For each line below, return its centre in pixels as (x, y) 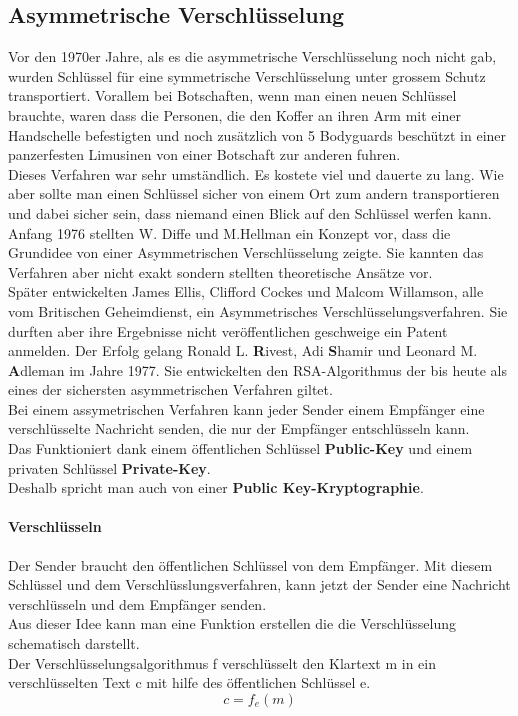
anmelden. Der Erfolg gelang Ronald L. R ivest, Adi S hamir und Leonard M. (243, 350)
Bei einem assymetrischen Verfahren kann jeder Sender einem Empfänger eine (246, 408)
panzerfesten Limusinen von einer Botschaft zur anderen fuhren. (204, 154)
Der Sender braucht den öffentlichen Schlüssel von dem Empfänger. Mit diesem (250, 564)
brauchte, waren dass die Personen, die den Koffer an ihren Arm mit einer (234, 114)
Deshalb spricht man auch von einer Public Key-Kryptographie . (216, 487)
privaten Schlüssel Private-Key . (109, 467)
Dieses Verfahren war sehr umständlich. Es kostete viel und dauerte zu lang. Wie (256, 173)
